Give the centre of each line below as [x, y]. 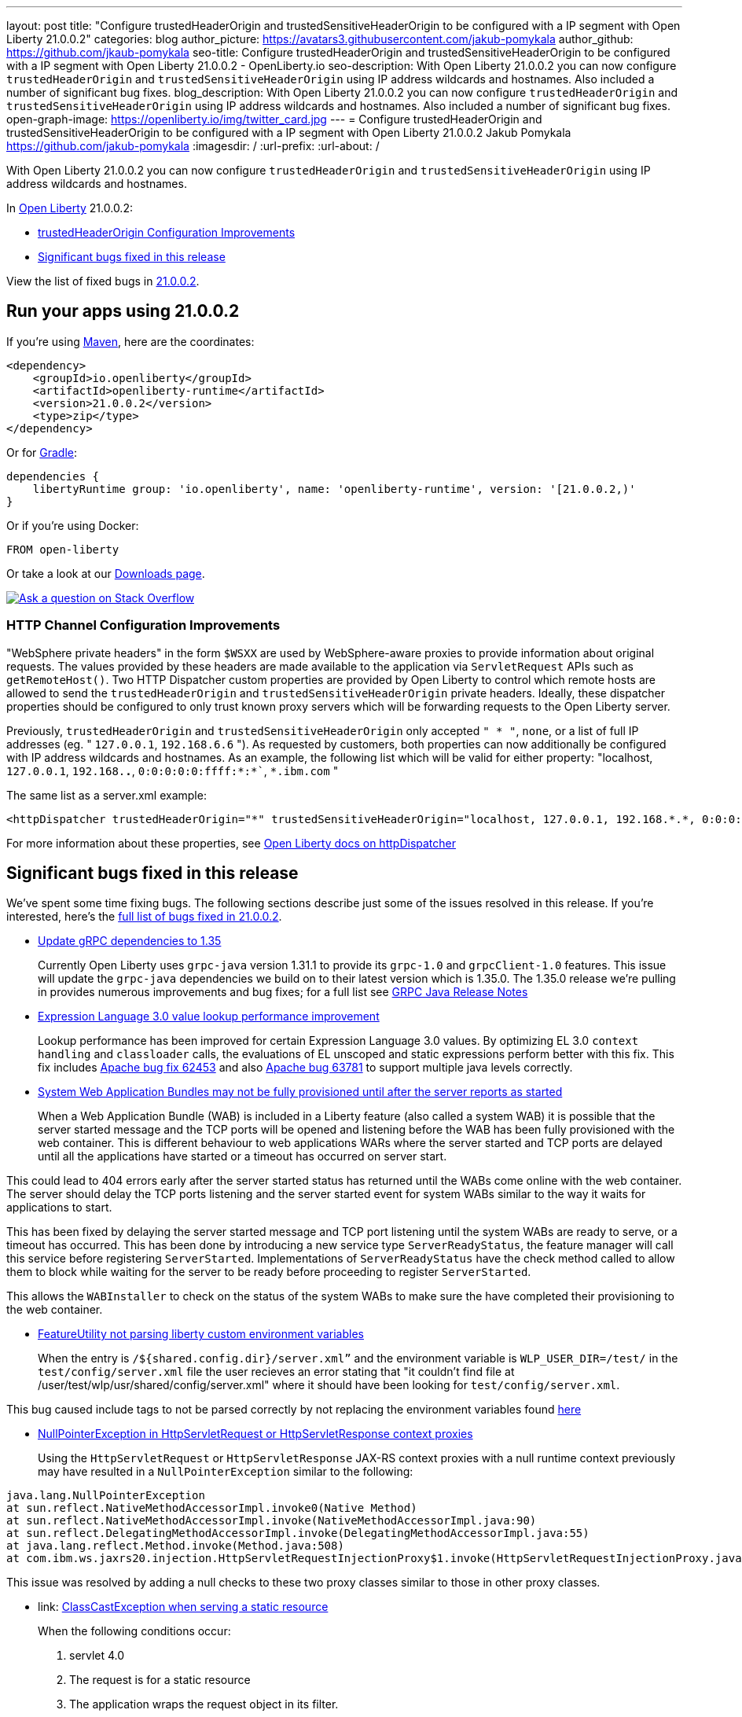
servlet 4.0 [97, 1656]
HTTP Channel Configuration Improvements [143, 625]
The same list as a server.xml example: [107, 795]
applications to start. [59, 1208]
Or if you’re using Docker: [73, 525]
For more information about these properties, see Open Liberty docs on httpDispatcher [231, 843]
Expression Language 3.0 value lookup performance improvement [209, 1017]
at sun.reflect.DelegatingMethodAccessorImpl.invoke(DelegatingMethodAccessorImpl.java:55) [298, 1533]
